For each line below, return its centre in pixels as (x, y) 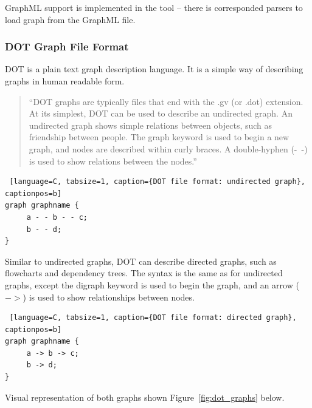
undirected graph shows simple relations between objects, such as (151, 125)
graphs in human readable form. (65, 81)
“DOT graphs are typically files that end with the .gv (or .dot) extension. (166, 101)
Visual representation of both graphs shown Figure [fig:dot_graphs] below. (145, 397)
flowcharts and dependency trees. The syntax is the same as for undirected (144, 273)
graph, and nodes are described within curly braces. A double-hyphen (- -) (168, 148)
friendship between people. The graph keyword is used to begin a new (159, 137)
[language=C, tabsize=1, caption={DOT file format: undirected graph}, (157, 182)
